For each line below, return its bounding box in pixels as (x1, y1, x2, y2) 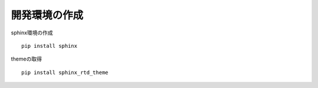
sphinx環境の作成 (11, 29, 53, 36)
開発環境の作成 (11, 9, 84, 22)
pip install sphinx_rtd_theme (21, 69, 109, 76)
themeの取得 (11, 55, 42, 62)
